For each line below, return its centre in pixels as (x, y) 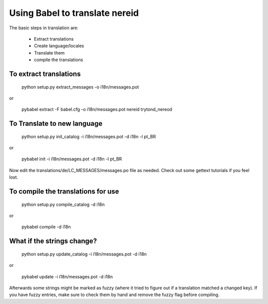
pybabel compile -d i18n (46, 227)
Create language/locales (59, 46)
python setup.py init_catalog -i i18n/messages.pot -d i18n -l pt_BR (89, 136)
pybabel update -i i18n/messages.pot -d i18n (67, 276)
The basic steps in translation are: (44, 28)
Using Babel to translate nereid (74, 13)
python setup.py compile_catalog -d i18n (63, 204)
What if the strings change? (53, 241)
